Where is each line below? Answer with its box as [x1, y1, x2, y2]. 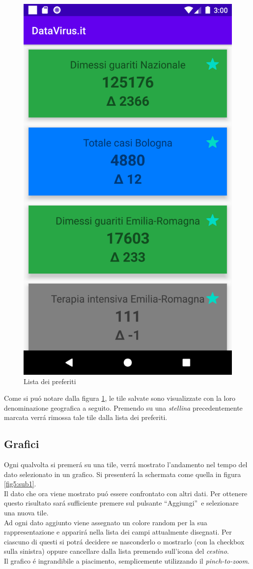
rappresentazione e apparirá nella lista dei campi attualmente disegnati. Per [4, 527, 232, 537]
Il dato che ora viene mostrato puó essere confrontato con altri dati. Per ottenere [4, 488, 248, 498]
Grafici [4, 436, 39, 451]
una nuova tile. [4, 507, 49, 517]
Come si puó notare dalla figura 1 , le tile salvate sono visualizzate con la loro [4, 392, 235, 403]
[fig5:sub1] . [4, 479, 36, 489]
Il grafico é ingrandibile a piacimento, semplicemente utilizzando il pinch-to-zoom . [4, 555, 250, 566]
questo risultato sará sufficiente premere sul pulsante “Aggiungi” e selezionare [4, 498, 239, 508]
